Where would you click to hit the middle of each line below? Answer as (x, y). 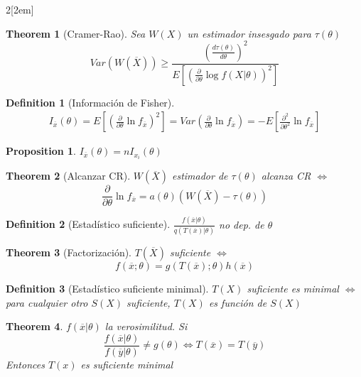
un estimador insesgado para (249, 33)
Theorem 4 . (34, 326)
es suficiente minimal (127, 364)
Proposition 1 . (41, 151)
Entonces (25, 364)
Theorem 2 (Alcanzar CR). (68, 176)
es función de (238, 302)
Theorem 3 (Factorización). (69, 252)
